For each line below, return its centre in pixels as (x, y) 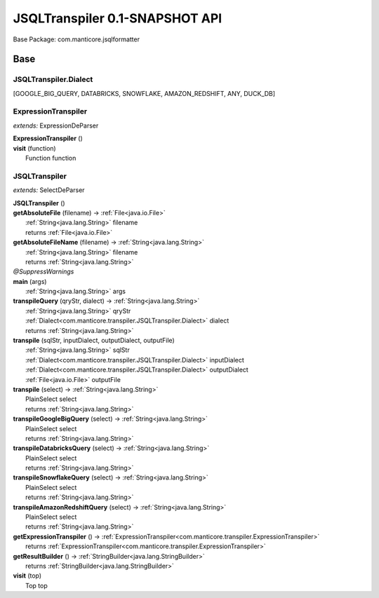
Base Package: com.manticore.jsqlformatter (77, 39)
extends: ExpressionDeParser (56, 125)
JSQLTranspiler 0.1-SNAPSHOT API (118, 18)
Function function (51, 158)
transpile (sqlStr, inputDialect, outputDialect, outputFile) (94, 341)
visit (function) (34, 148)
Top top (37, 585)
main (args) (30, 281)
